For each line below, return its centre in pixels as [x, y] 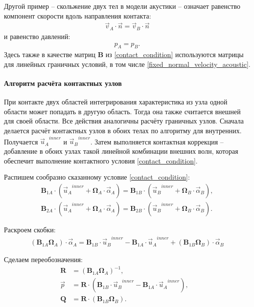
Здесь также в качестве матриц [50, 54]
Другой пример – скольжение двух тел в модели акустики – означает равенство [122, 6]
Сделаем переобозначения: [43, 259]
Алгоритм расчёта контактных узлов [63, 83]
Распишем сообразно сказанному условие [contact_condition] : [97, 177]
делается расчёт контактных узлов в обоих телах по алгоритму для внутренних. [123, 131]
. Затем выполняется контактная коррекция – [157, 141]
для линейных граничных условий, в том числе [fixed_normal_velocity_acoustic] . [127, 64]
